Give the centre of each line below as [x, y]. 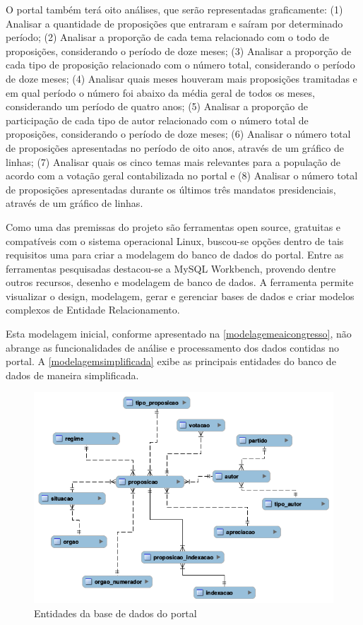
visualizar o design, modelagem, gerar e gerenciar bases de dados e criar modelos [180, 296]
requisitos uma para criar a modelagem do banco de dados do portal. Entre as [175, 255]
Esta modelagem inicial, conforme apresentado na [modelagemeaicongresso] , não [179, 334]
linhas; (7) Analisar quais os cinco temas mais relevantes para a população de [173, 161]
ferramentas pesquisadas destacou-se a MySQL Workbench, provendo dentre [171, 268]
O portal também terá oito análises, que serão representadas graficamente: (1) [174, 9]
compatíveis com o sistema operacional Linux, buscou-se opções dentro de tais [175, 240]
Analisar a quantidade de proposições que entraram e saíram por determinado [174, 23]
